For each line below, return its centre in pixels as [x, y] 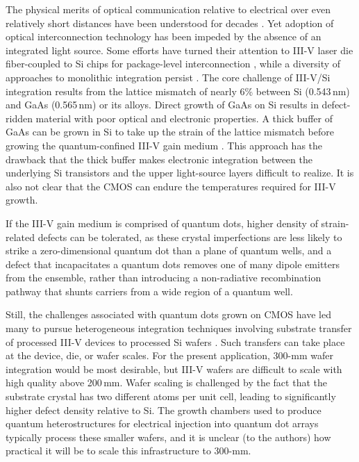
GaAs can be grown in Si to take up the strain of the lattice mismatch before [170, 132]
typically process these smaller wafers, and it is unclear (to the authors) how [168, 437]
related [20, 237]
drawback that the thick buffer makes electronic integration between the [159, 159]
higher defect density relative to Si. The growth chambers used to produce [164, 410]
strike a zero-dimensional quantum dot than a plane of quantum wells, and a [169, 250]
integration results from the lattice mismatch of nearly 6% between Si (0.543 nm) [178, 91]
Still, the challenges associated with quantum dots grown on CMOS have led [168, 314]
